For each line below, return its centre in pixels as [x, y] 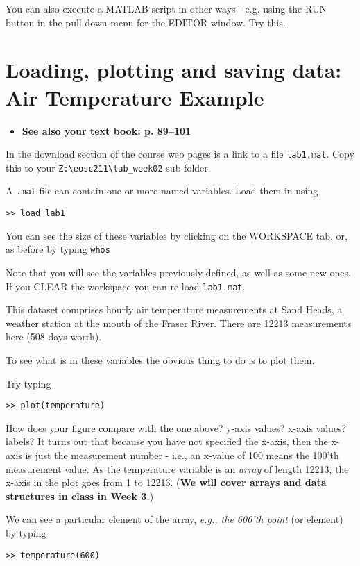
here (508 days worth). [54, 336]
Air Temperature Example [135, 97]
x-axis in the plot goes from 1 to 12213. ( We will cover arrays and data [166, 482]
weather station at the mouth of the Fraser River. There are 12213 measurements [179, 323]
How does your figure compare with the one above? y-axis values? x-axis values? [176, 427]
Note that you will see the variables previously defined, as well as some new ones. [178, 272]
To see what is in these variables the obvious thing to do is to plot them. [160, 360]
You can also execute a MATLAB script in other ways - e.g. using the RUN [166, 8]
